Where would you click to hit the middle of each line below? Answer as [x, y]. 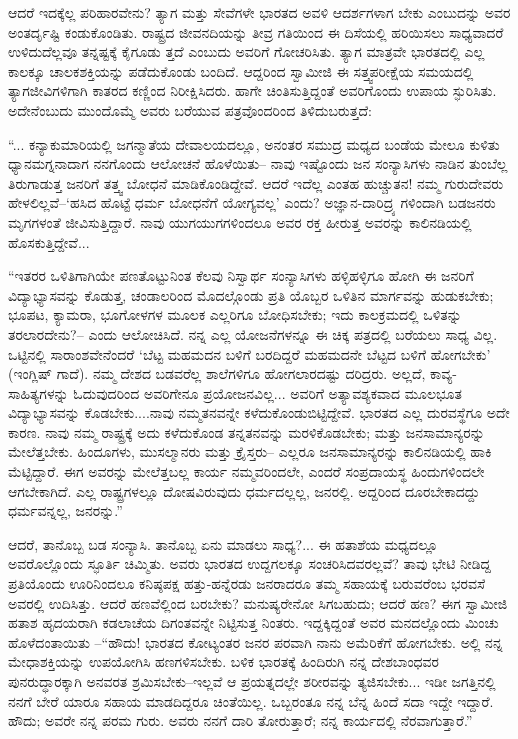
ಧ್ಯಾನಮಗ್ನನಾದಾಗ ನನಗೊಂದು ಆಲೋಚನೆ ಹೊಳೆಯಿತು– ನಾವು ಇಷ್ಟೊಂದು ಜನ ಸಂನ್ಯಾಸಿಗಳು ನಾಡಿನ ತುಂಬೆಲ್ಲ [258, 163]
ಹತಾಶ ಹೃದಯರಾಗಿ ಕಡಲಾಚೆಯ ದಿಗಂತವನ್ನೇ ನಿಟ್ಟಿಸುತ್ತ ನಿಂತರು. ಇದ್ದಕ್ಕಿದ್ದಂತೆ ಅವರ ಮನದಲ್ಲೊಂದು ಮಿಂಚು [253, 622]
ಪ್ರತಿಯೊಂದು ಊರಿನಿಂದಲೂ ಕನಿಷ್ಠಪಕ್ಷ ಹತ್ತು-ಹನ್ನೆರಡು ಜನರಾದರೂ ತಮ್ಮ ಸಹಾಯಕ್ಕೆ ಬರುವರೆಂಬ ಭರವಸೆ [246, 583]
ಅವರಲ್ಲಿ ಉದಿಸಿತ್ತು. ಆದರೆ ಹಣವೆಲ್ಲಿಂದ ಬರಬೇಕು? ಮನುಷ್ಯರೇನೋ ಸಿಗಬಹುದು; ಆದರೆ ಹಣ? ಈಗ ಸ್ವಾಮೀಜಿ [258, 602]
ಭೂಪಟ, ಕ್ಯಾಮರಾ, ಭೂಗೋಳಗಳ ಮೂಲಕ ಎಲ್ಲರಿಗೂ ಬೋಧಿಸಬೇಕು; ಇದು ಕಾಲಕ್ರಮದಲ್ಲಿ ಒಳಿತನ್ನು [235, 314]
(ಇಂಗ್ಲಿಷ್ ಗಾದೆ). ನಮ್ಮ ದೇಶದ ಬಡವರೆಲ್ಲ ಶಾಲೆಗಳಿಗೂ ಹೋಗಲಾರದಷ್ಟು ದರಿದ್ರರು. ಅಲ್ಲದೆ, [217, 373]
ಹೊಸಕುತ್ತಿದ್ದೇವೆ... [49, 241]
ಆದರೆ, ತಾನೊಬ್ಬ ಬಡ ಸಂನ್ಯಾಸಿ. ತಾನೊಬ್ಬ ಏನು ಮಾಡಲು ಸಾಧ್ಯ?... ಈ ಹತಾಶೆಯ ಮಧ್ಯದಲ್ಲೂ [223, 543]
